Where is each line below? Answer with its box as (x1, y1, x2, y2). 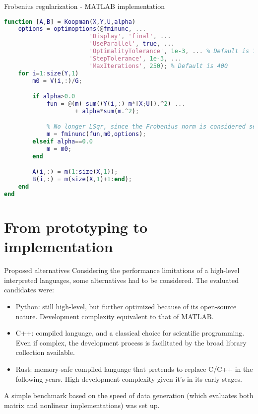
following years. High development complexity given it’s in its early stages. (15, 373, 243, 384)
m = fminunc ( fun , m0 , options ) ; (46, 131, 146, 138)
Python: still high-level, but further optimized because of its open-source (15, 301, 237, 312)
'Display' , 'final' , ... (89, 33, 171, 40)
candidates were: (4, 284, 54, 295)
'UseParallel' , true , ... (89, 40, 175, 48)
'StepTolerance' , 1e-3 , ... (89, 55, 182, 62)
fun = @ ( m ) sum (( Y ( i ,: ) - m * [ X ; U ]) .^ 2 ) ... (46, 100, 186, 107)
